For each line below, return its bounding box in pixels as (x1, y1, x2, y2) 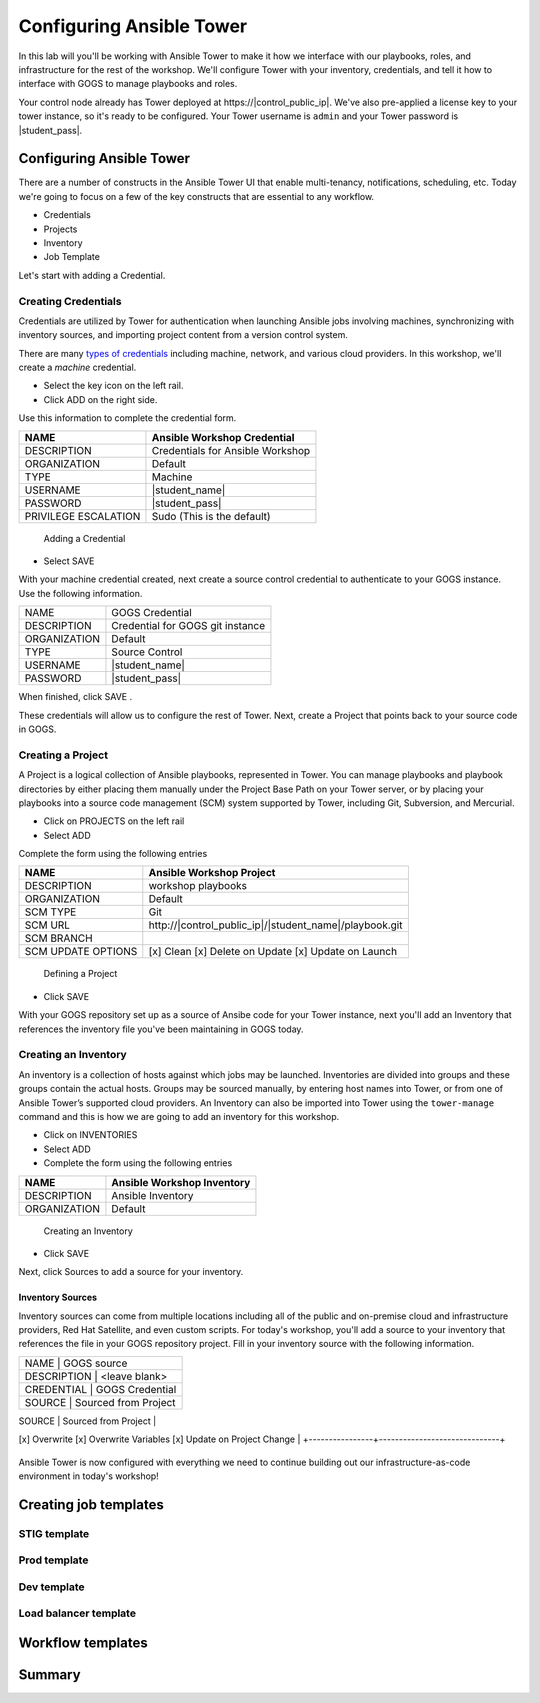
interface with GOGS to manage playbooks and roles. (18, 78, 238, 90)
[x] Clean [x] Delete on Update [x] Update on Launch (148, 945, 398, 959)
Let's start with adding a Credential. (18, 269, 166, 281)
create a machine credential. (18, 361, 137, 374)
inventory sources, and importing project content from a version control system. (18, 329, 349, 341)
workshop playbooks (148, 879, 247, 893)
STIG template (18, 1526, 90, 1540)
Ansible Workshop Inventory (111, 1175, 251, 1189)
